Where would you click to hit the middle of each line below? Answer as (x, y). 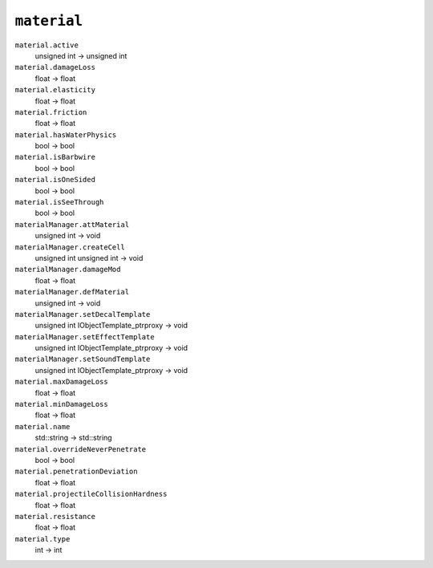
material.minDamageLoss (61, 404)
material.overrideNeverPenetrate (81, 449)
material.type (42, 539)
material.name (42, 426)
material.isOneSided (55, 180)
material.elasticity (55, 90)
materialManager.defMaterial (72, 292)
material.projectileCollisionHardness (91, 494)
